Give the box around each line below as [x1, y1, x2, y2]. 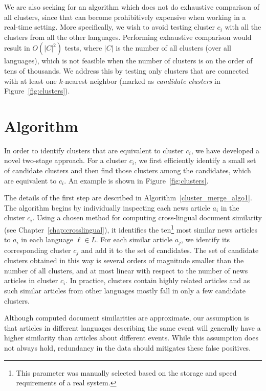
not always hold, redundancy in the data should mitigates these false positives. [4, 342, 251, 353]
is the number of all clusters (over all [116, 42, 231, 53]
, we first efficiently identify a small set [134, 155, 256, 166]
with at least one [4, 75, 57, 86]
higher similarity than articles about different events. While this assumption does [4, 332, 258, 343]
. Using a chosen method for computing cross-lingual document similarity [32, 212, 262, 223]
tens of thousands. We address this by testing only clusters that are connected [4, 65, 249, 76]
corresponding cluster [4, 244, 71, 255]
